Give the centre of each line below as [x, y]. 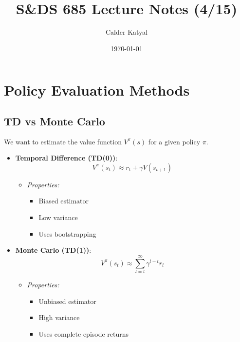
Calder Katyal [127, 32]
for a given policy [174, 141]
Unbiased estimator [67, 301]
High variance [59, 317]
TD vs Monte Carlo [55, 121]
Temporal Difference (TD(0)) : [66, 158]
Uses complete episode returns [84, 333]
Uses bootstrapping [67, 233]
